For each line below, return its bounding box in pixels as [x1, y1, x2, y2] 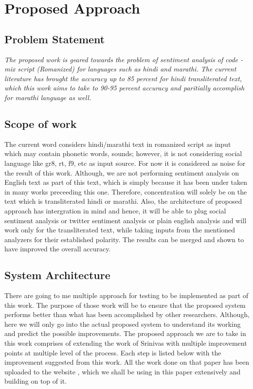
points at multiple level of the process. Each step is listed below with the [4, 347, 221, 357]
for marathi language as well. [4, 92, 91, 102]
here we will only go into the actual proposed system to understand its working [4, 318, 241, 329]
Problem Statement [4, 31, 105, 46]
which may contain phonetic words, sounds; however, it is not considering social [4, 148, 242, 159]
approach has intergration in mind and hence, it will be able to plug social [4, 205, 226, 215]
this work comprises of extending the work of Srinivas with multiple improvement [4, 338, 247, 348]
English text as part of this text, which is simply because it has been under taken [4, 177, 247, 187]
